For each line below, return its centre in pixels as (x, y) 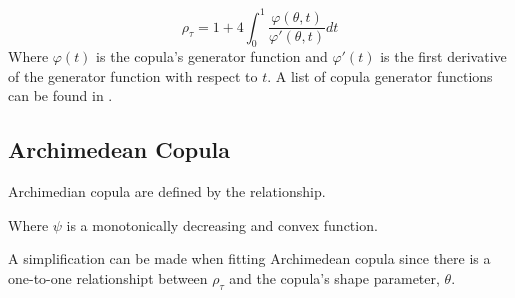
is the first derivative (443, 56)
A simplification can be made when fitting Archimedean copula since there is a (249, 258)
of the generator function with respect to (133, 75)
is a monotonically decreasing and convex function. (222, 224)
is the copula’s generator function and (212, 56)
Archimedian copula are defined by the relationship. (167, 191)
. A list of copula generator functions (380, 75)
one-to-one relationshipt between (108, 278)
